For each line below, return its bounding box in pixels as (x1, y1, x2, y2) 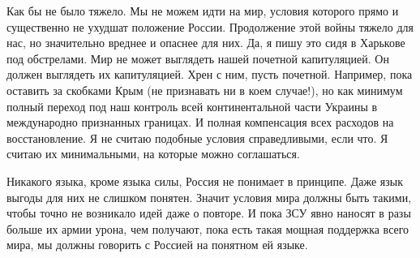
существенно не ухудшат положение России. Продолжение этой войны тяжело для (6, 18, 414, 35)
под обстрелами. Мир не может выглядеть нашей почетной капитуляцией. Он (6, 49, 389, 67)
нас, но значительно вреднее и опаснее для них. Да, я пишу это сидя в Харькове (6, 34, 405, 51)
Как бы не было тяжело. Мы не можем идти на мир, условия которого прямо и (6, 2, 399, 19)
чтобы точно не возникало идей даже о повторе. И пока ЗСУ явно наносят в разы (6, 204, 411, 221)
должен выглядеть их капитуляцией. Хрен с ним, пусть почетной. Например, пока (6, 66, 413, 83)
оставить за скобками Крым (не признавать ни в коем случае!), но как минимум (6, 81, 403, 98)
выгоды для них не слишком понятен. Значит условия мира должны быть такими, (6, 188, 412, 205)
